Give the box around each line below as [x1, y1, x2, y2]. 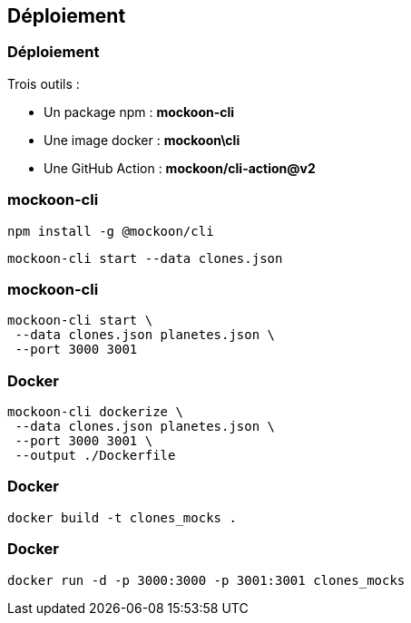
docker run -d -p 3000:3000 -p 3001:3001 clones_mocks [7, 572, 406, 588]
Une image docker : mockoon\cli [44, 131, 240, 148]
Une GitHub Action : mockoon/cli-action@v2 [44, 160, 316, 176]
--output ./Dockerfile [15, 448, 176, 463]
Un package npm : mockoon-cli [44, 103, 235, 120]
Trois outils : [7, 75, 80, 92]
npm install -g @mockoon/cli [7, 223, 214, 238]
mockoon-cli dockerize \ [7, 404, 183, 420]
